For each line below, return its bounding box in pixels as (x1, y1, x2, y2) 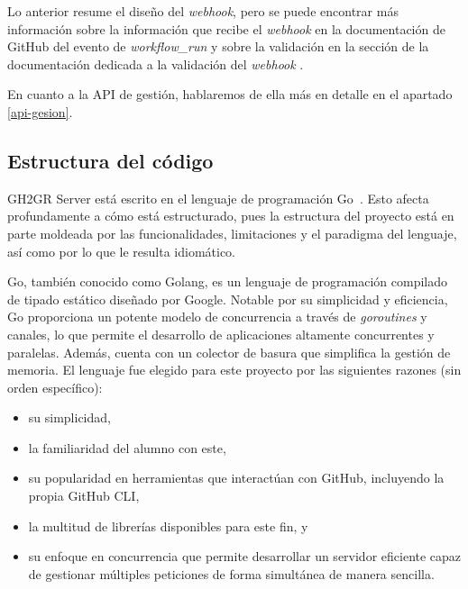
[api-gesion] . (7, 102, 73, 121)
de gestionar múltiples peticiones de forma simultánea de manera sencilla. (28, 564, 435, 583)
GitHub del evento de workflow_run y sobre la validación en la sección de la (7, 37, 429, 56)
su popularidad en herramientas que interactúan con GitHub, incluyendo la (28, 468, 445, 487)
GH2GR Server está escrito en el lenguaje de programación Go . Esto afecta (7, 188, 429, 207)
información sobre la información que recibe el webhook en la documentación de (7, 19, 445, 38)
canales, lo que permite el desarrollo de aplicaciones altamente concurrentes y (7, 324, 435, 343)
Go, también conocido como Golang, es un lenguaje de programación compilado (7, 272, 448, 291)
